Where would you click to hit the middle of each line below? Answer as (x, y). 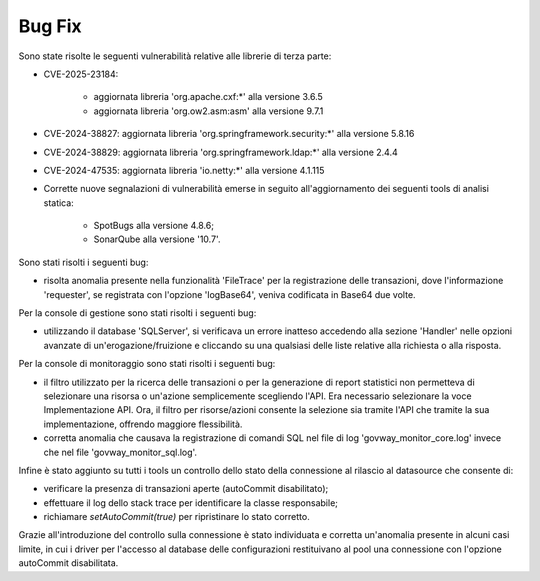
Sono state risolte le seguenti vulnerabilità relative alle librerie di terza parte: (175, 56)
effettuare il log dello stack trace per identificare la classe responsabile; (191, 502)
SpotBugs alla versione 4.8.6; (154, 226)
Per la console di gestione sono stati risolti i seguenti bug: (137, 313)
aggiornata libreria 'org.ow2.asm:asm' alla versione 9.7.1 (208, 111)
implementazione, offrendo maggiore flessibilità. (143, 424)
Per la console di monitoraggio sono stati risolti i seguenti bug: (147, 364)
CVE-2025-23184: (81, 74)
